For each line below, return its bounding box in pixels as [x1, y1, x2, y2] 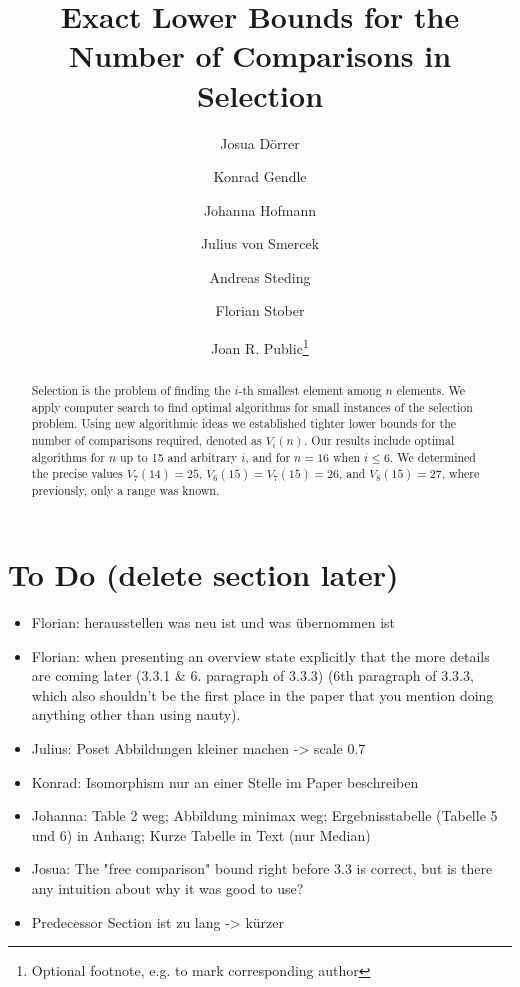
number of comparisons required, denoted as [31, 432, 262, 449]
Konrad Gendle [213, 166, 307, 187]
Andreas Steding [209, 266, 311, 287]
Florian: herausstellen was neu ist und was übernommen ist [31, 612, 396, 633]
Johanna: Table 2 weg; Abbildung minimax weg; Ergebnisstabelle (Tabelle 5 [31, 805, 498, 826]
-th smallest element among [238, 382, 382, 399]
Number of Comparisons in [68, 35, 452, 76]
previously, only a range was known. [31, 482, 220, 499]
